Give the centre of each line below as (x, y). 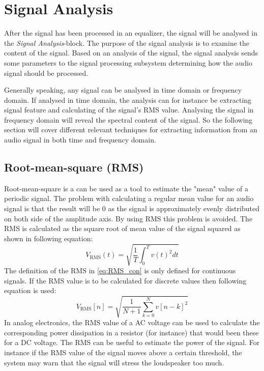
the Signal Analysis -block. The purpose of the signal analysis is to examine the (127, 42)
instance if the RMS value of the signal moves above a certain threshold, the (123, 352)
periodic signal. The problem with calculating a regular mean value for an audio (129, 198)
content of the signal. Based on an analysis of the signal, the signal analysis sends (131, 53)
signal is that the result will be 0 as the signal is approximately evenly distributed (132, 208)
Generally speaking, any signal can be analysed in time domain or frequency (123, 90)
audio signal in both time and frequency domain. (80, 140)
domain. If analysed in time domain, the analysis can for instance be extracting (128, 99)
